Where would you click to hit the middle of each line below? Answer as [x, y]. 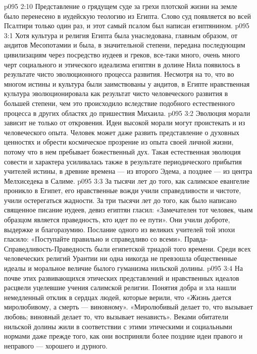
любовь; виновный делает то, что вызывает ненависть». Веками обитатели [116, 316]
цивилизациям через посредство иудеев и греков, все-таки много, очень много [122, 54]
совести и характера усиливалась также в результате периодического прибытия [123, 161]
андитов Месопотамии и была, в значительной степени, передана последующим [125, 45]
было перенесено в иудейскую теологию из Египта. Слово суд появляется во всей [128, 16]
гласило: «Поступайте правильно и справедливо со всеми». [93, 239]
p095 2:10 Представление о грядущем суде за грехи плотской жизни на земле [121, 6]
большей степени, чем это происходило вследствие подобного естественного [119, 103]
